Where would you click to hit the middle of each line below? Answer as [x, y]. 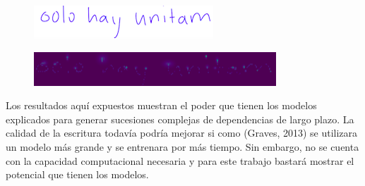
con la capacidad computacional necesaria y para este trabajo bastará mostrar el [180, 160]
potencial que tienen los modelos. [77, 174]
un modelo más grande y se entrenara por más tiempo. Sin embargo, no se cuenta [182, 146]
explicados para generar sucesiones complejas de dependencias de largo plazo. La [180, 119]
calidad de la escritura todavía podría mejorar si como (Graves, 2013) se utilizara [182, 133]
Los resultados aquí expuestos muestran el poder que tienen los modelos [161, 105]
